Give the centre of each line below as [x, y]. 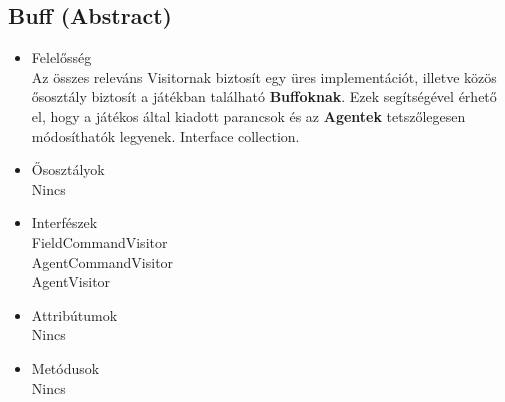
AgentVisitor [71, 281]
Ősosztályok [68, 169]
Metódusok [65, 367]
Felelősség [61, 57]
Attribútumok [74, 314]
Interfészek [64, 222]
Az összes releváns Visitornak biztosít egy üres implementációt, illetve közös [264, 76]
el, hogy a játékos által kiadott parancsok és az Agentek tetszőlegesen [248, 115]
